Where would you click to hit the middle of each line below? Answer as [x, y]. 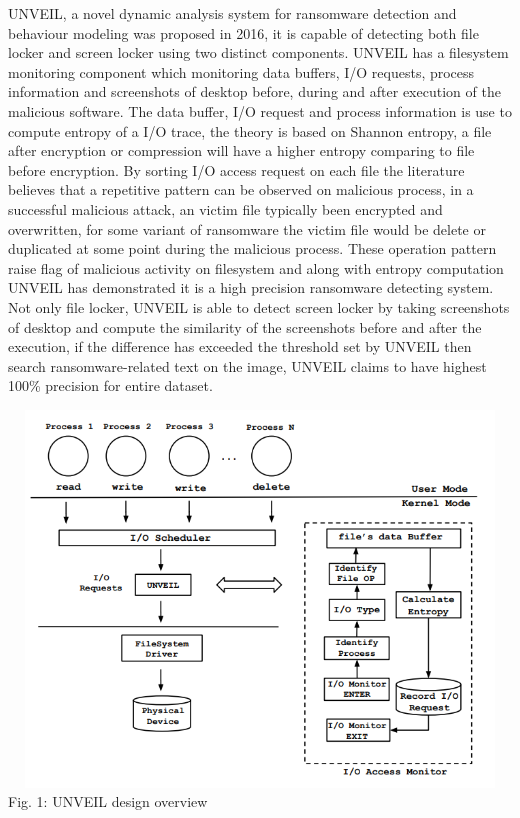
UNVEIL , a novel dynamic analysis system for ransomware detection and [232, 13]
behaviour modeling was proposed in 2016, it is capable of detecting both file [243, 32]
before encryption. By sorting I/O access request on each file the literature [236, 169]
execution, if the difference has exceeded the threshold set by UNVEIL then [240, 346]
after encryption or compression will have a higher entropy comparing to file [241, 150]
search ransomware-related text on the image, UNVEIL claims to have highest [247, 365]
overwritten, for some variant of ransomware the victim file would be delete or [247, 228]
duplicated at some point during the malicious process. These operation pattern [252, 248]
